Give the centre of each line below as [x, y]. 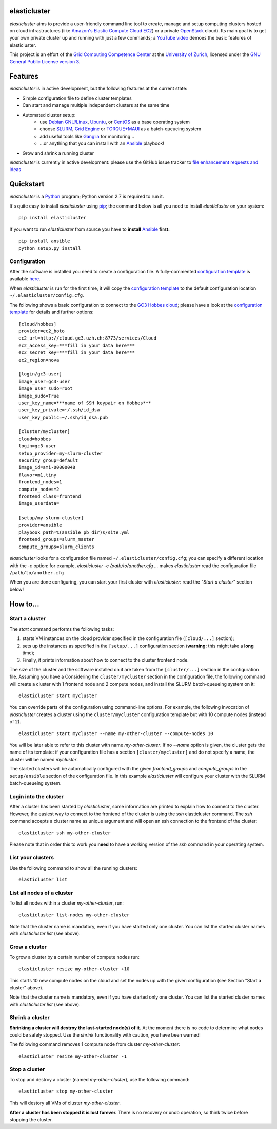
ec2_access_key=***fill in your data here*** [77, 345]
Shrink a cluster [29, 1018]
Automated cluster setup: [49, 115]
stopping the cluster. [31, 1119]
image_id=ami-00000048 [47, 468]
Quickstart [27, 184]
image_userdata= [39, 504]
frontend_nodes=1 [40, 482]
